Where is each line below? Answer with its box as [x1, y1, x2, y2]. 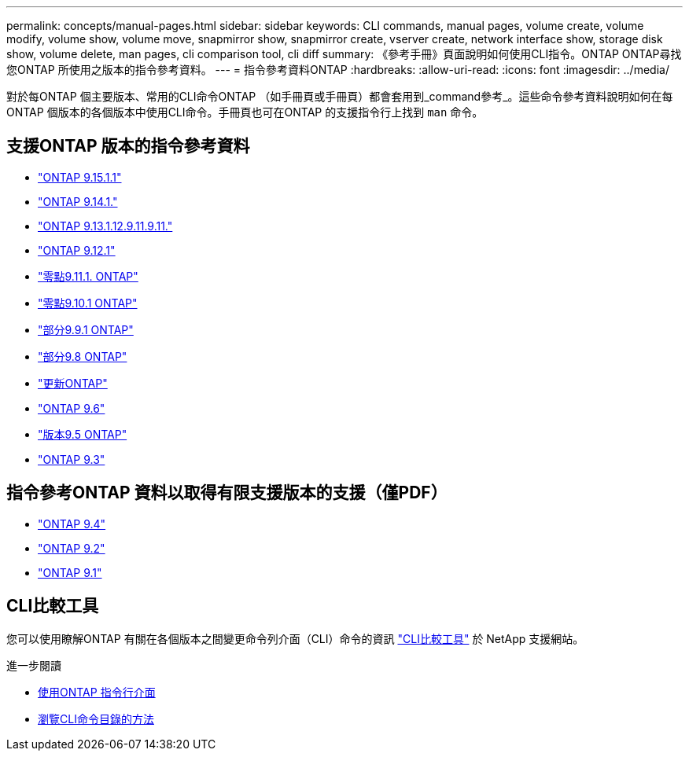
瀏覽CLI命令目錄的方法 [38, 711, 154, 726]
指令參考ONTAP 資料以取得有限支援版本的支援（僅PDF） [6, 483, 448, 503]
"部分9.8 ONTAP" [38, 349, 127, 363]
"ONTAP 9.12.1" [38, 243, 116, 257]
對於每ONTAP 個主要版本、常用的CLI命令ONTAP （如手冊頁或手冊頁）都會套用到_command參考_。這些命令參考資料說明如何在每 [6, 90, 673, 103]
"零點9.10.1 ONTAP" [38, 296, 138, 310]
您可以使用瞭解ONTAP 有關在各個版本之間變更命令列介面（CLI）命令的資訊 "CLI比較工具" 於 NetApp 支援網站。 [6, 631, 584, 645]
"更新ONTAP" [38, 376, 108, 390]
